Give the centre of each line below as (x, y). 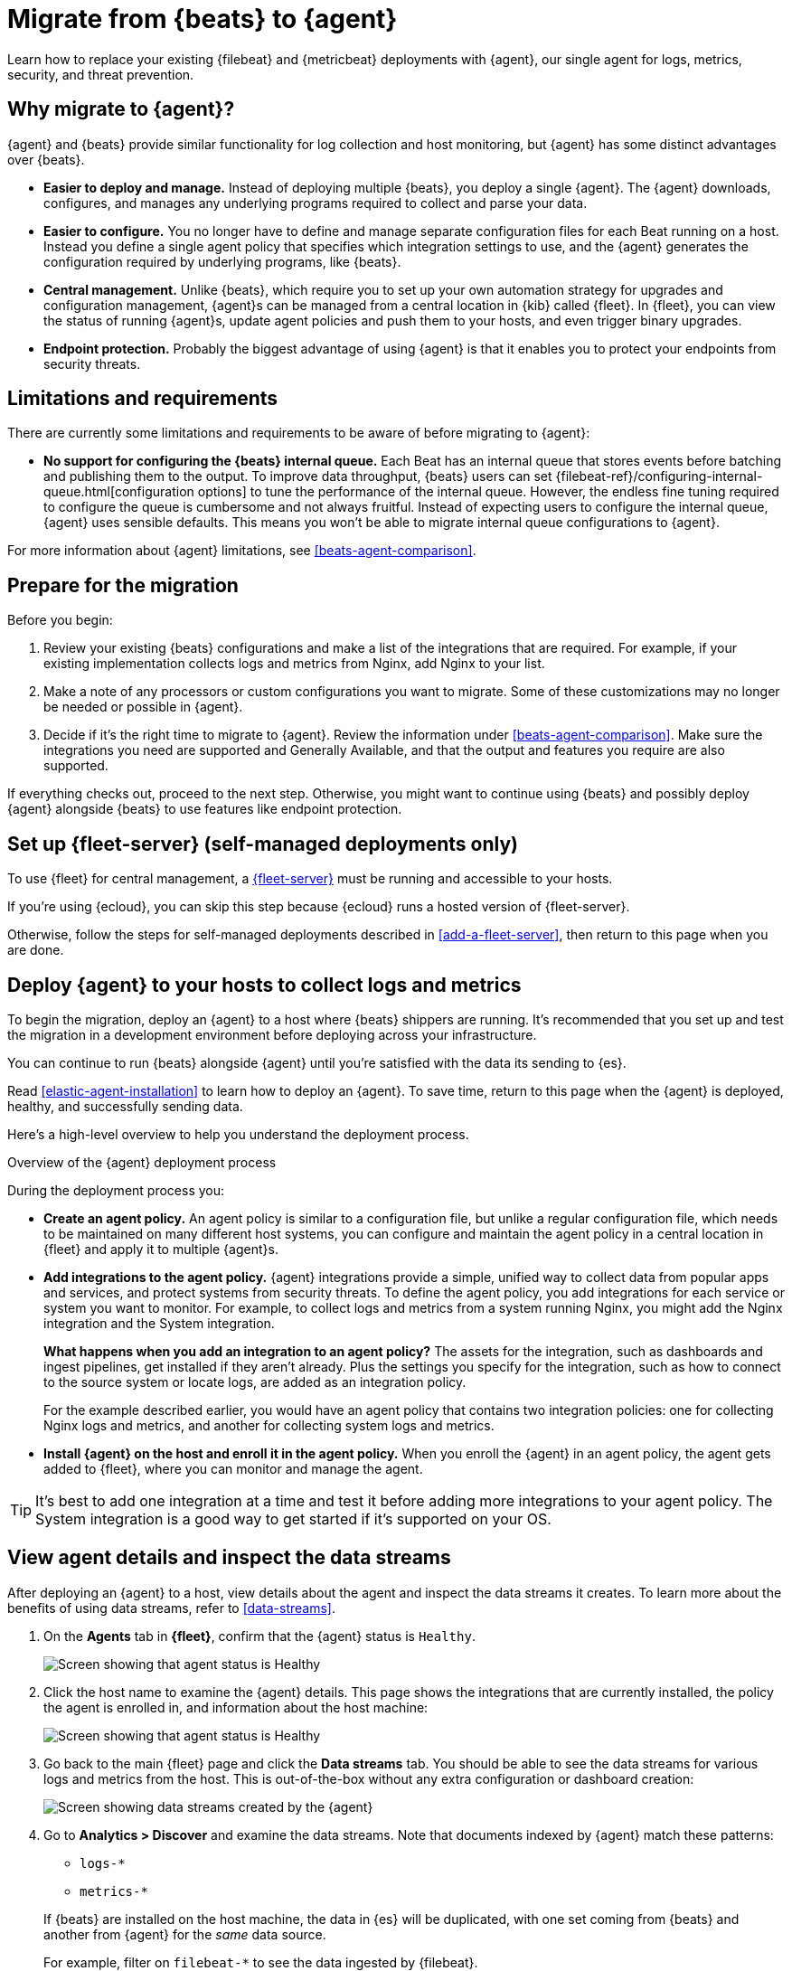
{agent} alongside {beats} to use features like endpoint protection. (205, 809)
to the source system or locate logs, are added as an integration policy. (255, 1382)
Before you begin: (60, 620)
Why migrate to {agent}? (121, 109)
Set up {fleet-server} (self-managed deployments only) (263, 844)
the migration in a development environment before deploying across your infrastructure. (272, 1034)
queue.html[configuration (119, 492)
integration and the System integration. (159, 1323)
